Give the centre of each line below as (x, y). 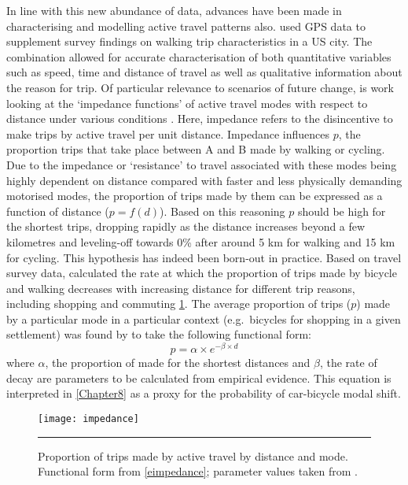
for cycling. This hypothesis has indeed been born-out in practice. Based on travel (204, 257)
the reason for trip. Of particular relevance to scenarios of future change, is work (200, 87)
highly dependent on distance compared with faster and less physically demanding (204, 180)
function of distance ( (58, 211)
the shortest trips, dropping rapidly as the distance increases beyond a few (186, 226)
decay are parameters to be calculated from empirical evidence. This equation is (199, 378)
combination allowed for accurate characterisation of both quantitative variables (199, 56)
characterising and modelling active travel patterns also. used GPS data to (186, 26)
